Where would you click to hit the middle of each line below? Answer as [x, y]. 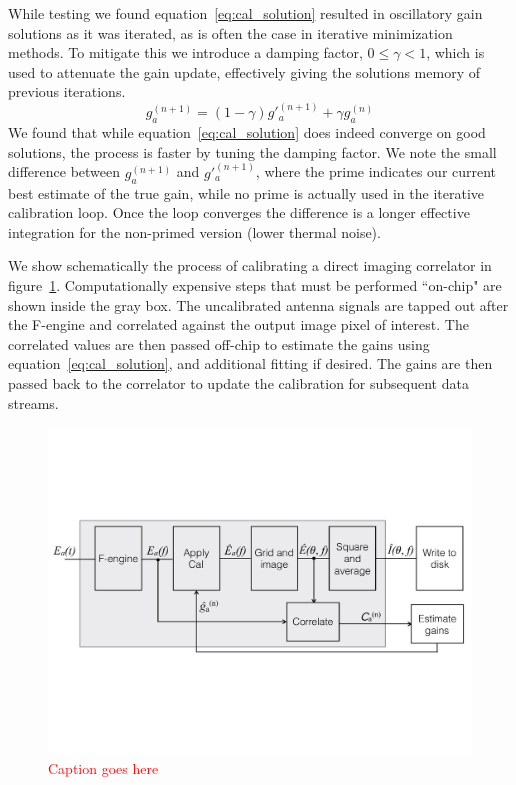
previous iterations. [67, 91]
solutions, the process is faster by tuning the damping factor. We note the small [252, 151]
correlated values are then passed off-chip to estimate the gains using [219, 343]
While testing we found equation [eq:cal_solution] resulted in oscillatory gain [245, 13]
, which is [455, 52]
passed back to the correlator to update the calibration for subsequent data [238, 382]
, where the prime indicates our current [376, 171]
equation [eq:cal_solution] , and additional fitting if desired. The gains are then [250, 363]
